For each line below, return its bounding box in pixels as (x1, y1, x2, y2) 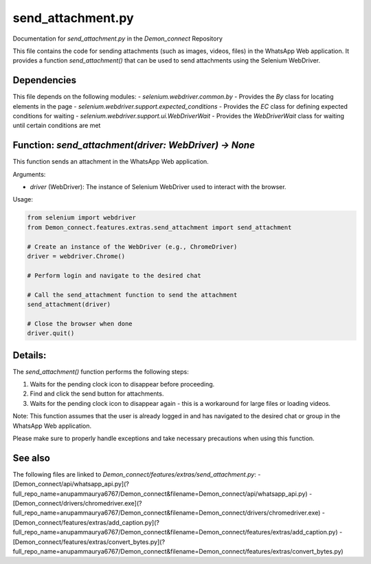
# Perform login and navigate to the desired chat (27, 272, 202, 279)
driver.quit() (27, 329, 75, 337)
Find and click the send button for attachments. (30, 389, 164, 398)
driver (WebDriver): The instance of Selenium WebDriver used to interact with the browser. (30, 183, 286, 191)
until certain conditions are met (12, 121, 101, 130)
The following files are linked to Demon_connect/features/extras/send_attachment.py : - (12, 470, 261, 478)
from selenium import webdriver (27, 214, 137, 221)
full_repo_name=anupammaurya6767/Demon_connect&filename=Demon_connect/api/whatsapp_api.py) (12, 489, 308, 498)
